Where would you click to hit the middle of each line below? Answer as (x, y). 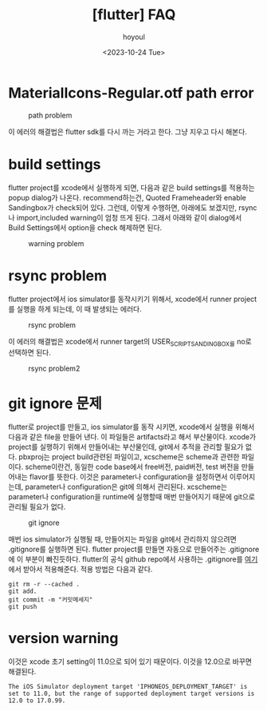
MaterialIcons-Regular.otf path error (131, 93)
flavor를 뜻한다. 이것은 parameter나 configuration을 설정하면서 (128, 477)
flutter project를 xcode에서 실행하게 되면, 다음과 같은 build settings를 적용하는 (132, 187)
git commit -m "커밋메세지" (51, 600)
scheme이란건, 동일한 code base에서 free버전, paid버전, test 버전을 (132, 467)
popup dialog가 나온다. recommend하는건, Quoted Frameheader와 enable (128, 197)
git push (23, 607)
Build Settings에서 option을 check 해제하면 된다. (85, 227)
